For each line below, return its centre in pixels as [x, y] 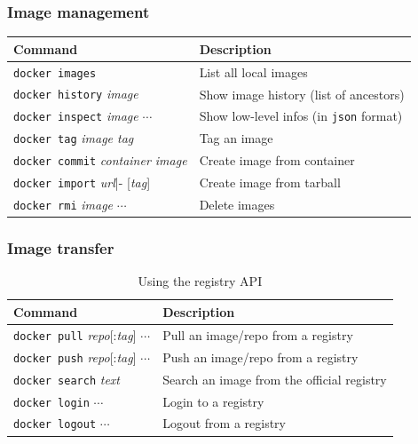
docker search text [67, 379]
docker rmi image [63, 204]
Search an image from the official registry [275, 379]
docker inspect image [76, 116]
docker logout [55, 425]
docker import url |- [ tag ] [82, 182]
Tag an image [236, 138]
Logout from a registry [224, 423]
